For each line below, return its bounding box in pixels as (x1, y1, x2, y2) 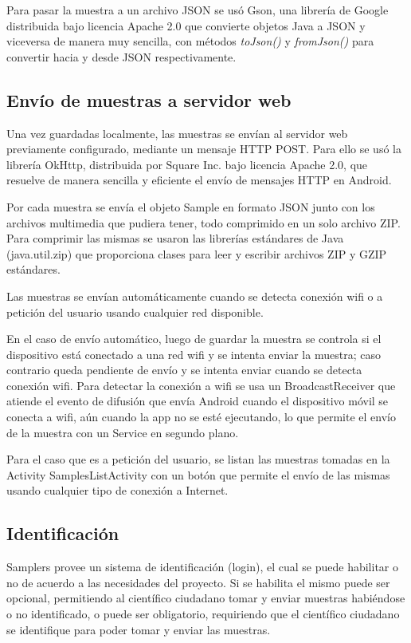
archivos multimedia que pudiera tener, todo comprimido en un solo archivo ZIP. (6, 214, 401, 231)
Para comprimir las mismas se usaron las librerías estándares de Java (6, 230, 344, 247)
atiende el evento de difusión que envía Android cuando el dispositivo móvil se (6, 393, 389, 409)
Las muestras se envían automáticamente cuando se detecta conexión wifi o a (6, 287, 383, 304)
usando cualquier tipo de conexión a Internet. (6, 482, 229, 499)
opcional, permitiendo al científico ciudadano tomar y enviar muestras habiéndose (6, 590, 405, 606)
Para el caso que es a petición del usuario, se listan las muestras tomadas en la (6, 451, 390, 467)
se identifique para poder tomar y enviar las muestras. (6, 621, 271, 637)
